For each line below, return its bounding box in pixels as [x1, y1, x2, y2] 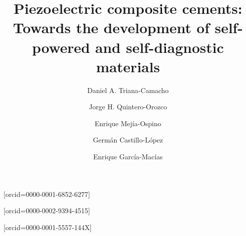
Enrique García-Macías [93, 151, 163, 162]
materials [96, 56, 160, 76]
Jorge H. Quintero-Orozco [88, 101, 167, 112]
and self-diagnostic [95, 37, 224, 57]
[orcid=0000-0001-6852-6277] [3, 189, 90, 199]
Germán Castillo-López [93, 135, 163, 145]
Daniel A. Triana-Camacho [87, 85, 169, 95]
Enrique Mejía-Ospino [94, 118, 162, 128]
